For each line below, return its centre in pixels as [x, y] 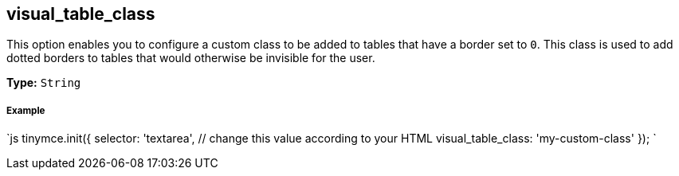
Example [26, 110]
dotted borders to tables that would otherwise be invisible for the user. [191, 58]
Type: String [44, 83]
